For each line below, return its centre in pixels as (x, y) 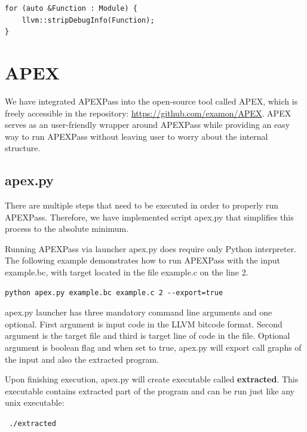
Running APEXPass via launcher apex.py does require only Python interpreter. (151, 248)
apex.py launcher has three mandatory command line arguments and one (139, 312)
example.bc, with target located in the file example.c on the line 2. (127, 272)
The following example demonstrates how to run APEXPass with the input (143, 260)
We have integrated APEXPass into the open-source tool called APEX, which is (151, 101)
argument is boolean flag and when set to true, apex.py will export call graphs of (153, 347)
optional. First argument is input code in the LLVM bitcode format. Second (144, 324)
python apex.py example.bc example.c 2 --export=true (114, 292)
